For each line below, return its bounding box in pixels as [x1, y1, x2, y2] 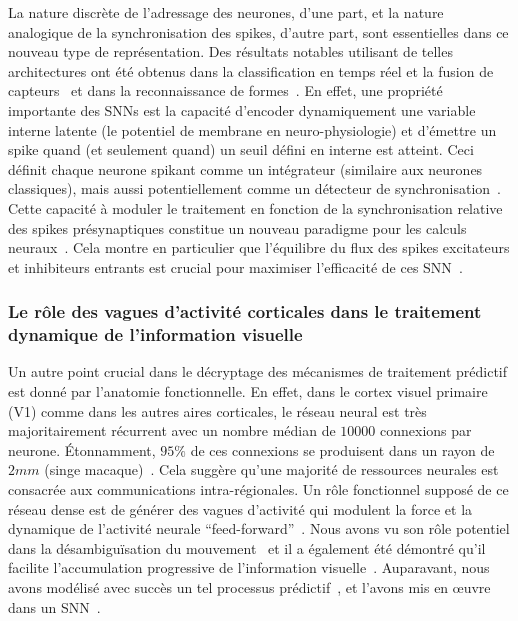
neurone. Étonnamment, [8, 439, 156, 460]
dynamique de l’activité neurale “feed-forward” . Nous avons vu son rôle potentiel [8, 518, 510, 539]
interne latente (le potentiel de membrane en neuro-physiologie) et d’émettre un [8, 119, 497, 140]
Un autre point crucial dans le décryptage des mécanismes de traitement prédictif [8, 361, 508, 382]
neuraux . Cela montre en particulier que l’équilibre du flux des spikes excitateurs [8, 237, 510, 258]
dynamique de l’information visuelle [8, 322, 303, 347]
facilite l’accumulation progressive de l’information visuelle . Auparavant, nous [8, 557, 490, 578]
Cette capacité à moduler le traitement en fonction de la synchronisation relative [8, 197, 503, 218]
